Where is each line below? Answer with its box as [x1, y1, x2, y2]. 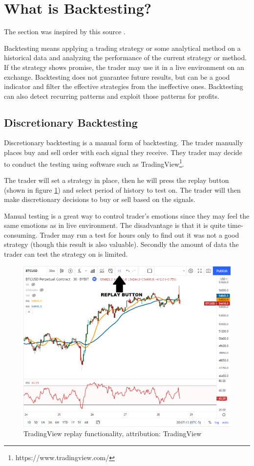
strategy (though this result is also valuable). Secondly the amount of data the [4, 239, 239, 249]
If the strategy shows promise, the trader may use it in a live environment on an [4, 62, 244, 72]
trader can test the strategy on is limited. [4, 249, 128, 259]
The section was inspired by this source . [4, 26, 126, 37]
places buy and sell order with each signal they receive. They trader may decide [4, 147, 243, 157]
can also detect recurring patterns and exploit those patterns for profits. [4, 90, 219, 101]
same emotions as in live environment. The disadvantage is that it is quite [4, 220, 226, 230]
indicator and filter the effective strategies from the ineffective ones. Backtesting [4, 81, 243, 91]
